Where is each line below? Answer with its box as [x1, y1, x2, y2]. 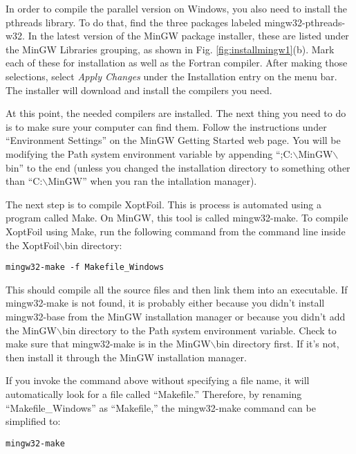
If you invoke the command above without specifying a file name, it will [6, 373, 310, 388]
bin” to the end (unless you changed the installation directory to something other [6, 160, 350, 174]
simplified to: [6, 414, 61, 428]
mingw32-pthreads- [264, 15, 346, 29]
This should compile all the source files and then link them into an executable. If [6, 282, 348, 296]
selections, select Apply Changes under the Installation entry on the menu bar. [6, 69, 337, 83]
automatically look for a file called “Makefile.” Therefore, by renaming [6, 386, 302, 401]
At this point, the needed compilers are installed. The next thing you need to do [6, 106, 346, 120]
